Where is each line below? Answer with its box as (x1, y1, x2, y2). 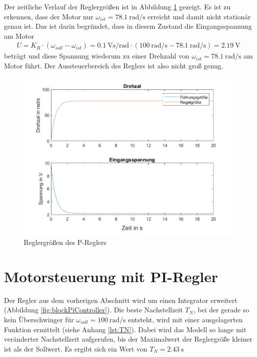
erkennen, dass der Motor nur (4, 11, 93, 21)
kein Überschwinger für (4, 314, 74, 324)
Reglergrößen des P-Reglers (24, 237, 107, 247)
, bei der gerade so (193, 304, 249, 315)
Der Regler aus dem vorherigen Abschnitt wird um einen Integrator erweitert (4, 295, 238, 305)
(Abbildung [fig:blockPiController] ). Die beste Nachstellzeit (4, 304, 183, 315)
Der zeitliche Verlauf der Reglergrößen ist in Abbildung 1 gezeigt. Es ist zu (4, 1, 231, 11)
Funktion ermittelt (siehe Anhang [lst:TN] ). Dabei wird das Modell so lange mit (4, 324, 247, 334)
